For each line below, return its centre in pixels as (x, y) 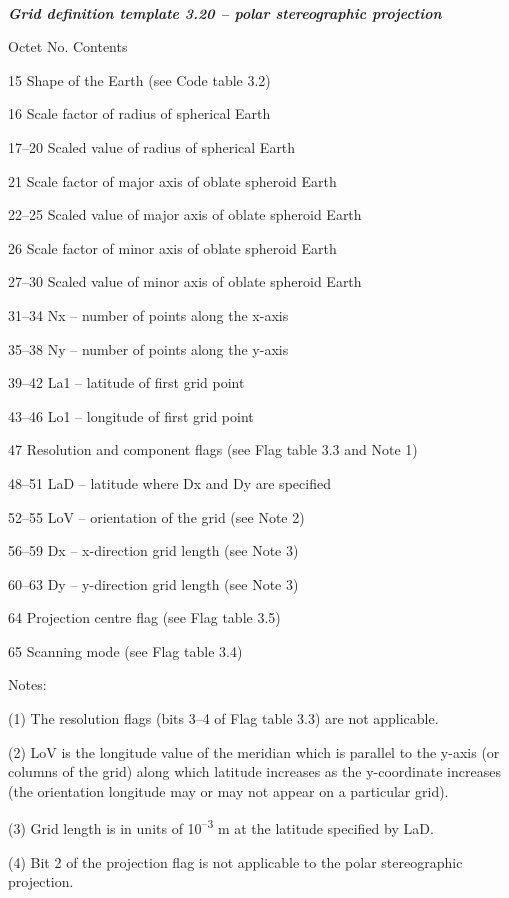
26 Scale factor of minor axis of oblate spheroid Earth (172, 247)
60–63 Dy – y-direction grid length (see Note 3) (153, 583)
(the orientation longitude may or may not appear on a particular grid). (228, 790)
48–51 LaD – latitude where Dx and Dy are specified (169, 482)
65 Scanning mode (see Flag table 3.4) (125, 650)
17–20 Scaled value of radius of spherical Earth (152, 146)
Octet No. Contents (68, 46)
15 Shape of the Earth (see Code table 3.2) (139, 79)
